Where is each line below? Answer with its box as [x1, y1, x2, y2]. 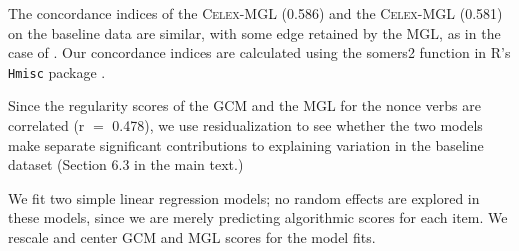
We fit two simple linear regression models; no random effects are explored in [8, 187, 480, 208]
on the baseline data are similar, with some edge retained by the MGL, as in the [8, 22, 501, 43]
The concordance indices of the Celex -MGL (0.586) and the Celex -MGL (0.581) [8, 3, 503, 23]
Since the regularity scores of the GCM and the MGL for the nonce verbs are [8, 95, 481, 116]
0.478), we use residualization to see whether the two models [112, 115, 483, 136]
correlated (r [8, 115, 85, 136]
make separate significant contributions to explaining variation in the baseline [8, 134, 484, 155]
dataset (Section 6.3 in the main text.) [8, 154, 244, 175]
